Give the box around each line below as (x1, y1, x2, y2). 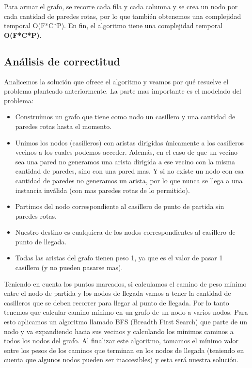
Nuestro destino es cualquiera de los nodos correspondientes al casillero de (15, 227, 236, 237)
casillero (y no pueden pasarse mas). (15, 262, 123, 272)
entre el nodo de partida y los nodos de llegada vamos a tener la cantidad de (4, 288, 231, 298)
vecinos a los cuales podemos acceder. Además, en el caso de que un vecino (15, 147, 237, 157)
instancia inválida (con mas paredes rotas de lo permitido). (15, 185, 190, 195)
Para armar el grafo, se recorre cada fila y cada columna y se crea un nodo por (4, 1, 238, 11)
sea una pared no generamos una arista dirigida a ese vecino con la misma (15, 156, 235, 166)
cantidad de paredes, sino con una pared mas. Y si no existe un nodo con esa (15, 166, 244, 176)
